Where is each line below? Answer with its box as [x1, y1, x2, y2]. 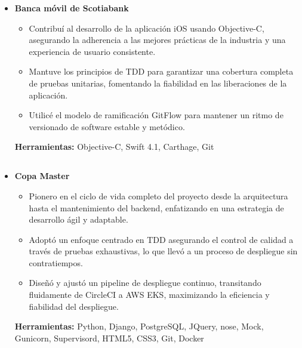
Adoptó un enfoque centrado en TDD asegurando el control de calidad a [29, 233, 294, 245]
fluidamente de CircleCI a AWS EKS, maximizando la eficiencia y [29, 288, 270, 301]
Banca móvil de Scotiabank [14, 2, 129, 14]
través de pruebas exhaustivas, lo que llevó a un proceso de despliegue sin [29, 245, 298, 257]
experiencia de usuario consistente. [29, 45, 156, 57]
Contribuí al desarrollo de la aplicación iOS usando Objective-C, [29, 21, 264, 34]
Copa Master [14, 170, 70, 182]
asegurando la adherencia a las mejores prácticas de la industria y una [29, 33, 286, 46]
